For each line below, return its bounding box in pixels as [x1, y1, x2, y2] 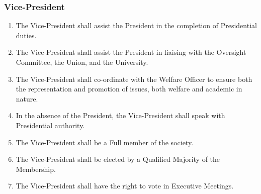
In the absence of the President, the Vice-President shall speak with [16, 110, 225, 121]
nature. [16, 93, 38, 104]
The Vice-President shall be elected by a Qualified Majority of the [16, 154, 220, 164]
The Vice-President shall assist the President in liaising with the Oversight [16, 47, 246, 57]
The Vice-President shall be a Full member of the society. [16, 137, 194, 147]
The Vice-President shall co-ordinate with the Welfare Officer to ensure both [16, 73, 252, 84]
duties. [16, 30, 37, 40]
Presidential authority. [16, 120, 85, 130]
